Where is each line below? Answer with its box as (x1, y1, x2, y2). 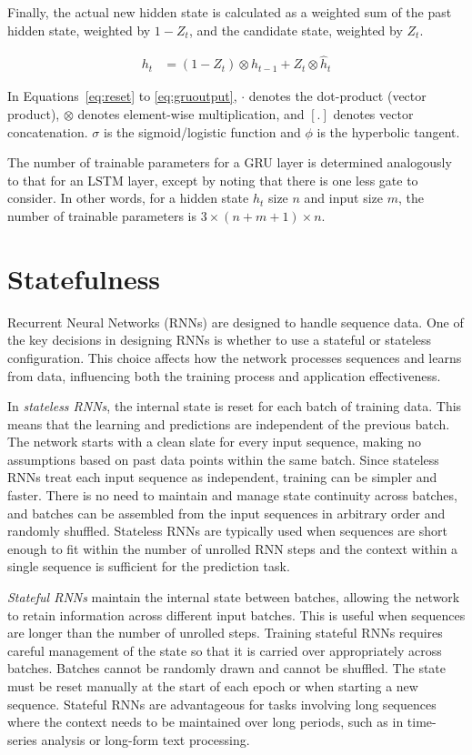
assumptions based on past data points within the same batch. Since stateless (7, 449, 439, 468)
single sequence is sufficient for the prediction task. (7, 557, 290, 576)
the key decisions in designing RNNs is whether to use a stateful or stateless (7, 330, 432, 349)
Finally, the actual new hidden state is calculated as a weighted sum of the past (7, 3, 452, 21)
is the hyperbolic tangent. (316, 122, 460, 141)
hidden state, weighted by (7, 20, 151, 39)
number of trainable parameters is (7, 206, 196, 225)
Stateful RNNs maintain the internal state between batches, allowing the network (7, 588, 460, 607)
